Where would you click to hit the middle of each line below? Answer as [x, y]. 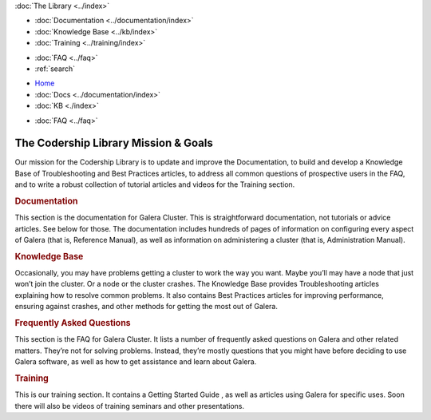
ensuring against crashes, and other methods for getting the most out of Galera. [146, 307]
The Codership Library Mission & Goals [114, 143]
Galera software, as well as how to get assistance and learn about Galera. [136, 362]
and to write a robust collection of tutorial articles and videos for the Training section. [155, 184]
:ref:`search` [55, 69]
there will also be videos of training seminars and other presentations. [130, 406]
